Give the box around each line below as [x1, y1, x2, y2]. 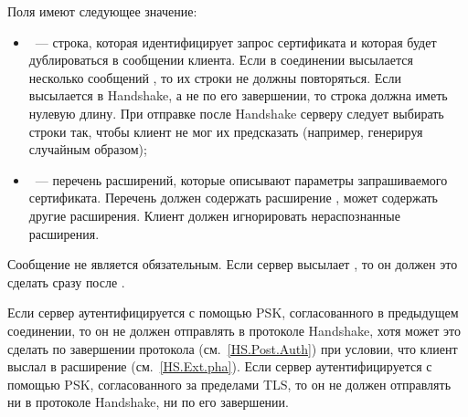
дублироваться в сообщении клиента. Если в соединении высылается [28, 50, 413, 69]
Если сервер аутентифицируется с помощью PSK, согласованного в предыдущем [7, 303, 459, 322]
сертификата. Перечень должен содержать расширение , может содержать [28, 188, 438, 207]
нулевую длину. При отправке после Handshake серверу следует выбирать [28, 103, 444, 122]
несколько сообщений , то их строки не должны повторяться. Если [28, 68, 401, 87]
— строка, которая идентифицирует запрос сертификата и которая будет [35, 32, 437, 51]
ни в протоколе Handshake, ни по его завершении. [7, 392, 289, 412]
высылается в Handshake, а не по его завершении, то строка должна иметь [28, 86, 448, 105]
